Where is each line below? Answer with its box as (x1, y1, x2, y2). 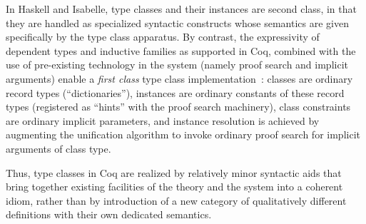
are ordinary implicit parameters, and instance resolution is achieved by (6, 113, 320, 128)
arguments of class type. (6, 141, 111, 156)
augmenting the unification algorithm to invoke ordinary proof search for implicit (6, 127, 360, 142)
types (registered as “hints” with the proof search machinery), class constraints (6, 99, 351, 114)
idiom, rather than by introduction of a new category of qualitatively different (6, 193, 347, 208)
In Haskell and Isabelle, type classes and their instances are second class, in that (6, 1, 357, 16)
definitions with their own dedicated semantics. (6, 207, 212, 222)
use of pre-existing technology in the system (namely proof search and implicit (6, 57, 348, 72)
